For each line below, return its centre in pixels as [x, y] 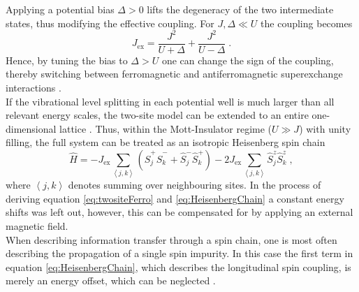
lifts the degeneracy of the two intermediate [240, 9]
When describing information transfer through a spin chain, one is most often [171, 239]
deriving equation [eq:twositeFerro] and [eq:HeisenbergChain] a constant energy [175, 198]
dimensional [31, 128]
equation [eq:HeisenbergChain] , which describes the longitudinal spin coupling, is [178, 267]
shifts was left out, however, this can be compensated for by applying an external [179, 212]
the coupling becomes [307, 23]
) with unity [325, 128]
